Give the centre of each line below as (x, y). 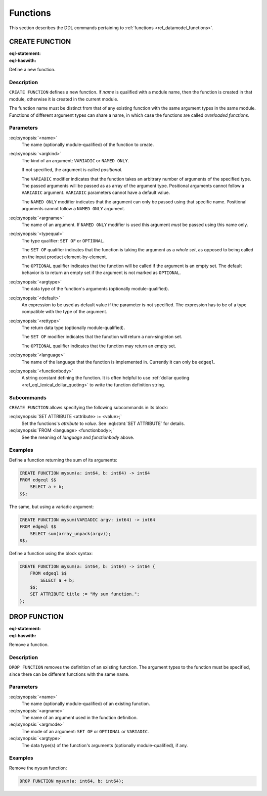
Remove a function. (29, 645)
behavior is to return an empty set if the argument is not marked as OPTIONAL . (101, 273)
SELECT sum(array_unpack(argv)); (70, 534)
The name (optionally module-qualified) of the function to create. (88, 145)
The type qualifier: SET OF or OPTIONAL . (63, 240)
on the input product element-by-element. (64, 257)
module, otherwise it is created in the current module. (64, 99)
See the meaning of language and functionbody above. (78, 437)
